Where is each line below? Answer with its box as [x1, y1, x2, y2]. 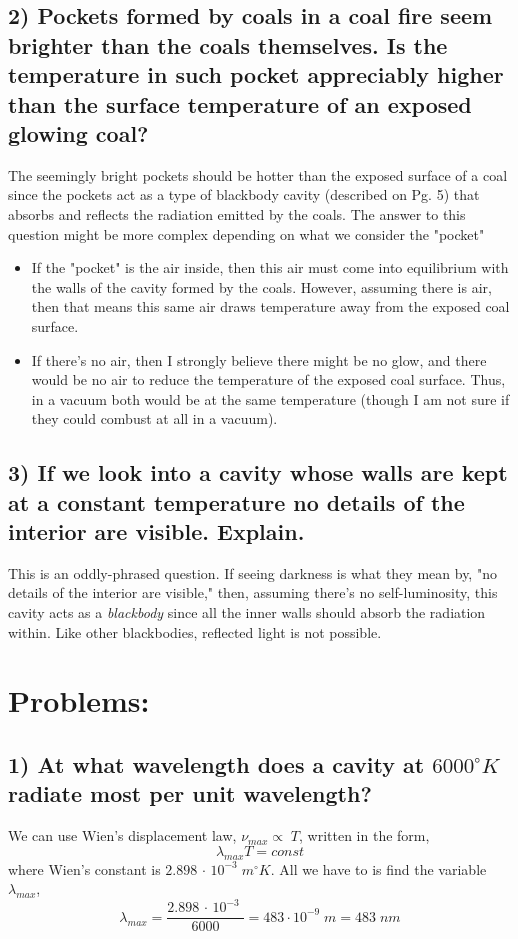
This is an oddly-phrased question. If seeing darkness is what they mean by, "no [8, 562, 497, 583]
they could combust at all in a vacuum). [31, 408, 278, 429]
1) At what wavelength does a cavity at [8, 749, 425, 780]
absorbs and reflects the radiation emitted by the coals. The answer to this [8, 203, 466, 224]
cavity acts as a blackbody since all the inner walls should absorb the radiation [8, 602, 486, 623]
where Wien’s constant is [8, 858, 161, 879]
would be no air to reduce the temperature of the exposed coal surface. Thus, [31, 369, 506, 390]
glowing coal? [8, 117, 149, 148]
